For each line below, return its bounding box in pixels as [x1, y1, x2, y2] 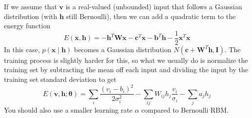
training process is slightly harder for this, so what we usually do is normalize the [4, 55, 248, 65]
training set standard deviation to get [4, 74, 117, 84]
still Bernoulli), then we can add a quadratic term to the [66, 11, 236, 21]
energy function [4, 20, 50, 31]
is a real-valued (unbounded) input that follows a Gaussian [65, 1, 242, 11]
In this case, [4, 44, 40, 54]
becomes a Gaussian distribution [74, 44, 171, 54]
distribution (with [4, 11, 58, 21]
